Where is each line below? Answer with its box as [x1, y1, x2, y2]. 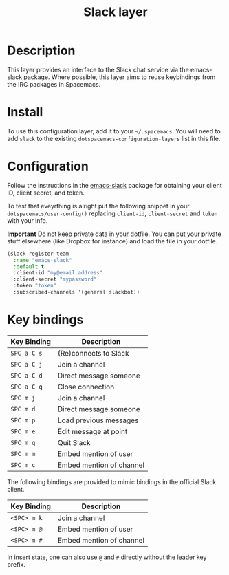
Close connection [57, 382, 115, 391]
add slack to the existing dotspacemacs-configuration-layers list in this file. [7, 134, 221, 142]
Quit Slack [57, 437, 91, 447]
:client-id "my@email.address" [13, 270, 103, 276]
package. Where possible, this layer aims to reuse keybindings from [23, 73, 216, 81]
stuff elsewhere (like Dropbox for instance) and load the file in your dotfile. [7, 237, 218, 245]
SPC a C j [10, 360, 43, 368]
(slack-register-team [7, 250, 69, 257]
